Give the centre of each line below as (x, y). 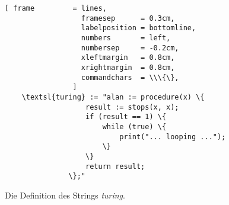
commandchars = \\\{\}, (130, 77)
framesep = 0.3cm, (128, 18)
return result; (115, 166)
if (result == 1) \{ (126, 117)
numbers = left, (126, 38)
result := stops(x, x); (132, 107)
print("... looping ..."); (173, 137)
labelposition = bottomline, (139, 28)
